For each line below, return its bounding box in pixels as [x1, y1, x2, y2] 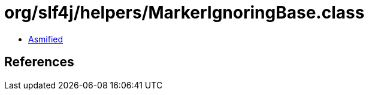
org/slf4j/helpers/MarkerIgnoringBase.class [4, 2, 365, 23]
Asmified [28, 33, 63, 44]
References [4, 54, 74, 70]
